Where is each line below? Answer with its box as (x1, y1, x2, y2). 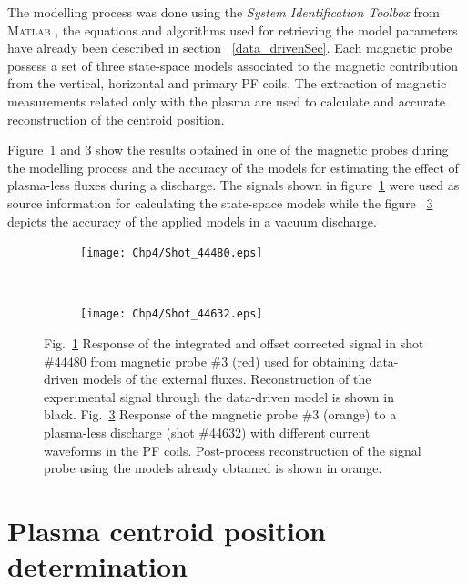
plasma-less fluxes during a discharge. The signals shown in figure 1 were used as (7, 176, 460, 195)
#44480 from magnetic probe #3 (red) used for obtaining (44, 351, 365, 370)
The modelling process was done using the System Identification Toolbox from (7, 3, 440, 21)
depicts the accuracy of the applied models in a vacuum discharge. (7, 211, 377, 230)
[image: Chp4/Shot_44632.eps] (80, 307, 263, 321)
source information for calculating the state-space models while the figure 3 (7, 193, 433, 212)
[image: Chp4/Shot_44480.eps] (80, 247, 263, 260)
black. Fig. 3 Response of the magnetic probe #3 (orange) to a (44, 405, 397, 424)
